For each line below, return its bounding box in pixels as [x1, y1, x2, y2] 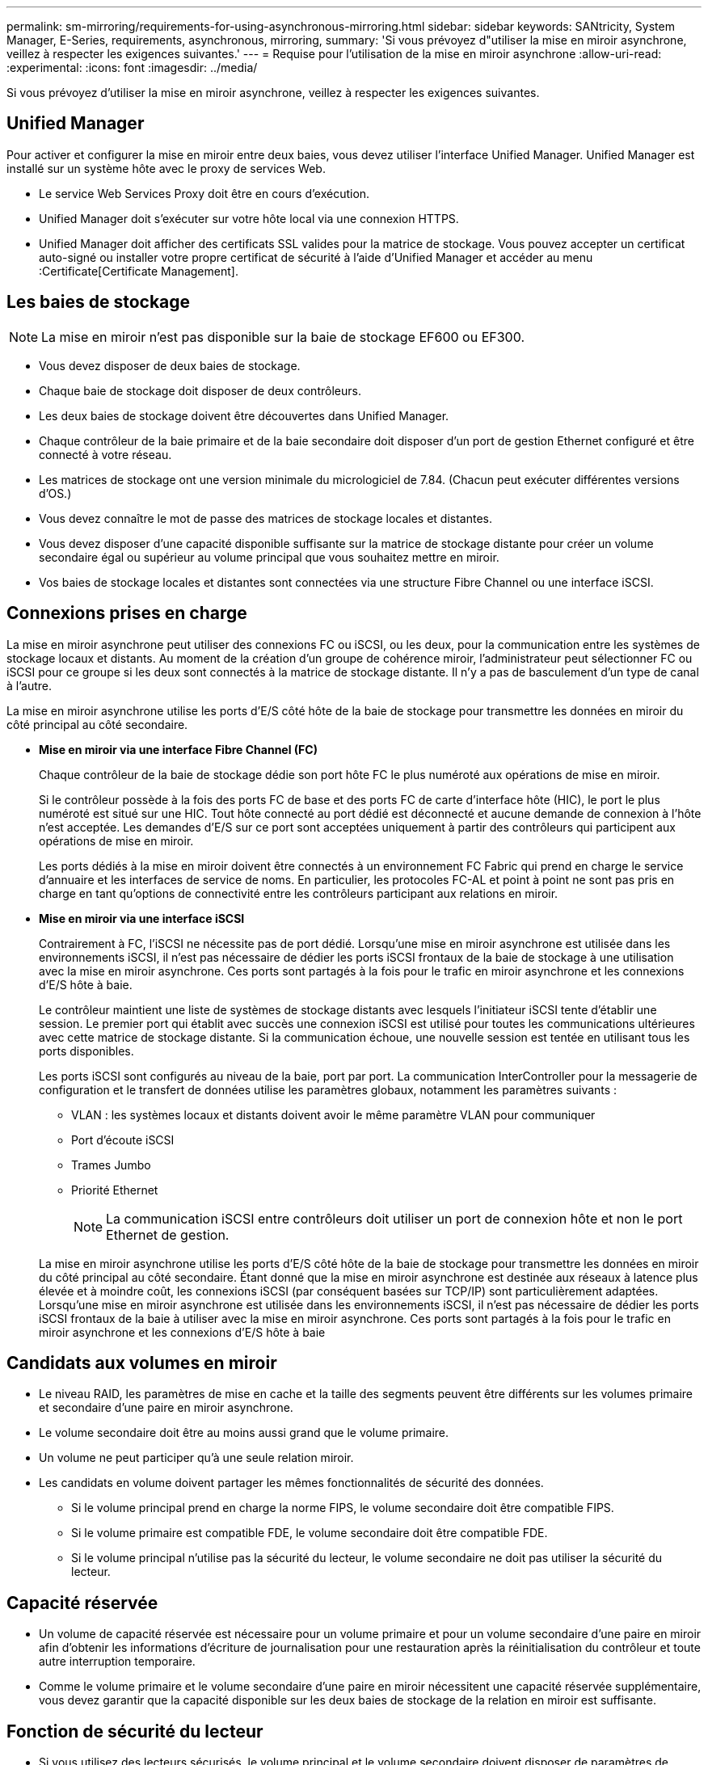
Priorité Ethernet [71, 1182, 158, 1197]
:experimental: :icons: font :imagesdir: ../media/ [6, 61, 258, 74]
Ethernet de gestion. [106, 1226, 230, 1243]
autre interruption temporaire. [39, 1654, 196, 1669]
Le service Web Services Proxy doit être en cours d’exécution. [39, 186, 370, 200]
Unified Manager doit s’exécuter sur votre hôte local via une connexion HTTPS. [39, 211, 459, 225]
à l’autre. [6, 678, 52, 693]
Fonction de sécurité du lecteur [6, 1721, 263, 1742]
